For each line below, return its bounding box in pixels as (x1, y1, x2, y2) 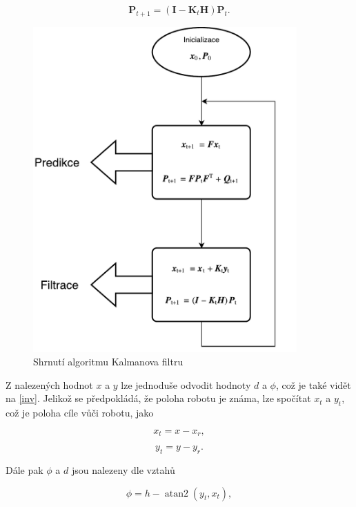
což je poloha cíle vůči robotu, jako (6, 405, 154, 420)
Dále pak (6, 463, 43, 477)
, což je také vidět (275, 377, 351, 392)
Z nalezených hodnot (6, 377, 93, 392)
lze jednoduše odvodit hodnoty (121, 377, 251, 392)
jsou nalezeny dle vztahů (71, 463, 175, 477)
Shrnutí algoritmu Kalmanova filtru (33, 354, 184, 369)
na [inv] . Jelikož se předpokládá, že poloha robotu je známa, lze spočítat (6, 391, 311, 405)
